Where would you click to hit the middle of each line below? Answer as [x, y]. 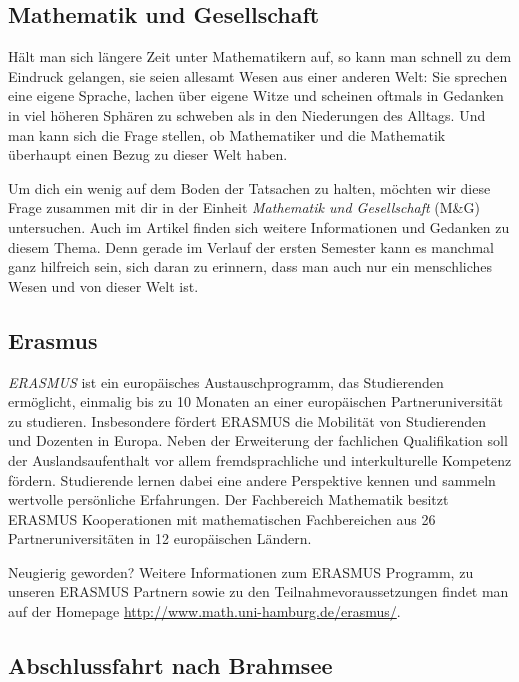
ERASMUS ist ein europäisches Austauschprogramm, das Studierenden [226, 381]
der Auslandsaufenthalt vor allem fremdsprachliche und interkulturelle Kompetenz [260, 459]
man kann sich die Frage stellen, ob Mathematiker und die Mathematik [227, 134]
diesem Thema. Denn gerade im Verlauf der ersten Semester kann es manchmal [251, 246]
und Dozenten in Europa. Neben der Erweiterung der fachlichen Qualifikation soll [258, 440]
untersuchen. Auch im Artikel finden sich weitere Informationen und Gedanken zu [259, 226]
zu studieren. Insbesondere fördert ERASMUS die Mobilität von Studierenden [247, 420]
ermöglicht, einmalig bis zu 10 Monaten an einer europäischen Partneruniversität [255, 401]
